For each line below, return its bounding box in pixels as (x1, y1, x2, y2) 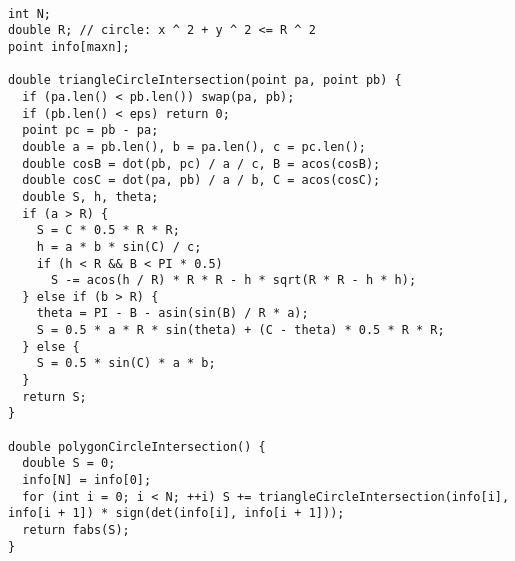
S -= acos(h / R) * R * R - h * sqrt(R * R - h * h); (50, 273, 417, 288)
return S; (22, 389, 87, 404)
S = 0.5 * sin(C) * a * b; (36, 356, 216, 371)
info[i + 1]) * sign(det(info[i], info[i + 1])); (8, 506, 345, 521)
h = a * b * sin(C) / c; (36, 239, 202, 254)
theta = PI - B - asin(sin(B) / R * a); (36, 306, 309, 321)
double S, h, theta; (22, 189, 159, 204)
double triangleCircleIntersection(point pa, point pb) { (8, 73, 402, 88)
